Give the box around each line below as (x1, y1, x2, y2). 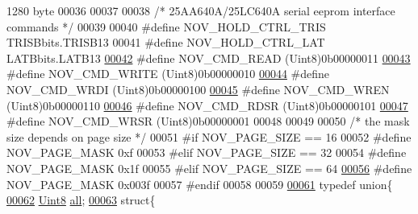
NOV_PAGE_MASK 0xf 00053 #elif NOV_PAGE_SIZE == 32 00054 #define (6, 144, 407, 161)
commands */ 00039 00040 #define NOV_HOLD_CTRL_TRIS (6, 18, 326, 35)
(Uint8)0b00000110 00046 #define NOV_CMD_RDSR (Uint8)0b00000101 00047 (6, 97, 408, 113)
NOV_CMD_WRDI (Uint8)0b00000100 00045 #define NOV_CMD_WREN (6, 80, 390, 97)
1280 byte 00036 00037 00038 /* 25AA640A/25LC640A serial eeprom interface (6, 2, 395, 19)
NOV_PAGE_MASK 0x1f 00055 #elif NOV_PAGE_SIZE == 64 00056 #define (6, 159, 412, 176)
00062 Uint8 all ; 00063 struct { (6, 191, 156, 208)
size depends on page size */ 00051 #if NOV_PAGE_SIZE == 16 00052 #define (6, 128, 412, 145)
